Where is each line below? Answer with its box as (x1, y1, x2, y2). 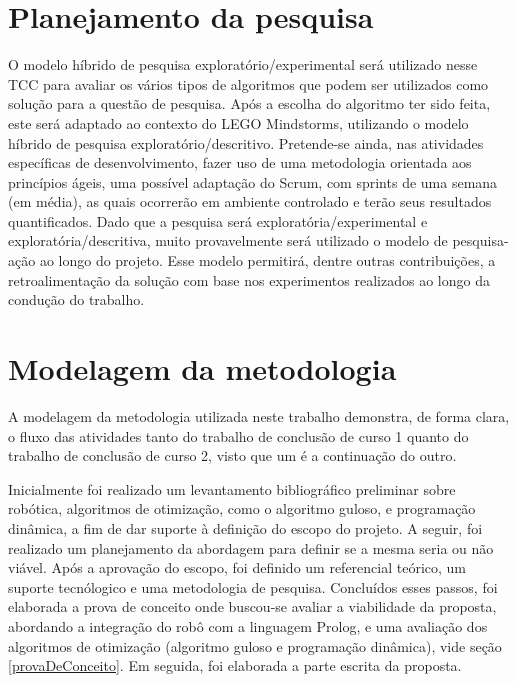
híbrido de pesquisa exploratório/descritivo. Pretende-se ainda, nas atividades (8, 132, 484, 153)
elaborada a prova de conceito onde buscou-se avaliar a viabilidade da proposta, (8, 596, 497, 617)
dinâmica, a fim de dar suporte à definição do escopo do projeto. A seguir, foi (8, 517, 483, 538)
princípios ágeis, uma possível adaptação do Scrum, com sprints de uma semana (8, 171, 498, 192)
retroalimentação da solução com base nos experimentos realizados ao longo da (8, 269, 490, 290)
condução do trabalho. (8, 289, 145, 310)
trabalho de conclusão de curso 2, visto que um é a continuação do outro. (8, 445, 457, 466)
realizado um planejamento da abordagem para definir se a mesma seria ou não (8, 537, 494, 558)
